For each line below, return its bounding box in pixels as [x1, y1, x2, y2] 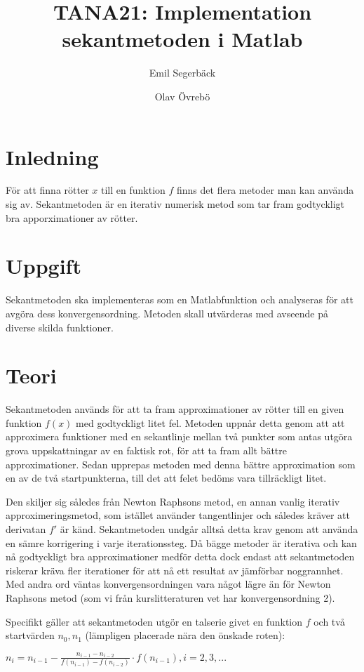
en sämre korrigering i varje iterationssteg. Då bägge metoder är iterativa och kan [6, 535, 357, 550]
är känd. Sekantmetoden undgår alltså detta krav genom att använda [60, 522, 358, 536]
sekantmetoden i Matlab [62, 25, 303, 53]
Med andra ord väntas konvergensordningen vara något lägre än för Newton [6, 577, 331, 591]
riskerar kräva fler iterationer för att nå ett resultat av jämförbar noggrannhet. [6, 562, 344, 577]
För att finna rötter [6, 183, 89, 197]
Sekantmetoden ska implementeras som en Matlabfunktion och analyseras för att [6, 292, 353, 307]
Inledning [6, 142, 99, 171]
